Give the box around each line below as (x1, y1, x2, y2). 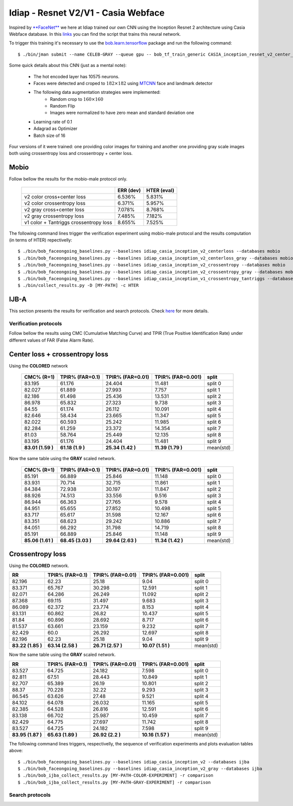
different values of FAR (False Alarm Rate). (9, 337, 95, 343)
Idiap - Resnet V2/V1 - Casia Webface (9, 7, 165, 18)
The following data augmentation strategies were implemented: (33, 89, 161, 95)
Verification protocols (9, 320, 62, 327)
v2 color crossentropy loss (24, 199, 85, 206)
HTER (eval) (146, 187, 174, 194)
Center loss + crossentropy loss (9, 350, 108, 358)
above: (9, 748, 23, 754)
